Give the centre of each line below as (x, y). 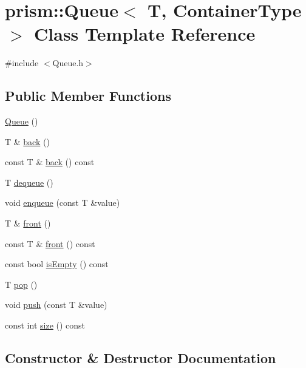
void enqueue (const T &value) (63, 203)
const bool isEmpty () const (57, 264)
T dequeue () (29, 182)
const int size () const (45, 325)
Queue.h (68, 63)
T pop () (21, 284)
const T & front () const (50, 243)
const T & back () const (50, 162)
